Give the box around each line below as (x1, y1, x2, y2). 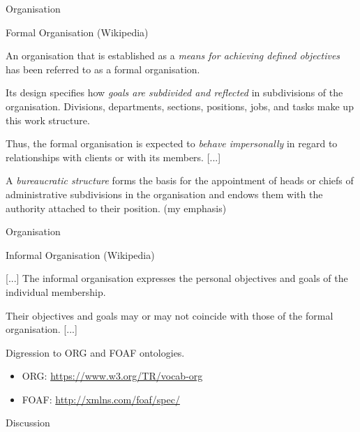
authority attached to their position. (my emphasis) (6, 200, 227, 215)
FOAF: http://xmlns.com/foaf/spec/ (22, 392, 180, 406)
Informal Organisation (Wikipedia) (6, 247, 155, 262)
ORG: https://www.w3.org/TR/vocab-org (22, 368, 203, 383)
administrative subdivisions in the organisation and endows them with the (6, 186, 323, 201)
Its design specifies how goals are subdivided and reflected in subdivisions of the (6, 85, 343, 100)
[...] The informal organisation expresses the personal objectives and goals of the (6, 271, 348, 285)
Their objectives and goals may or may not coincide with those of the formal (6, 308, 333, 322)
